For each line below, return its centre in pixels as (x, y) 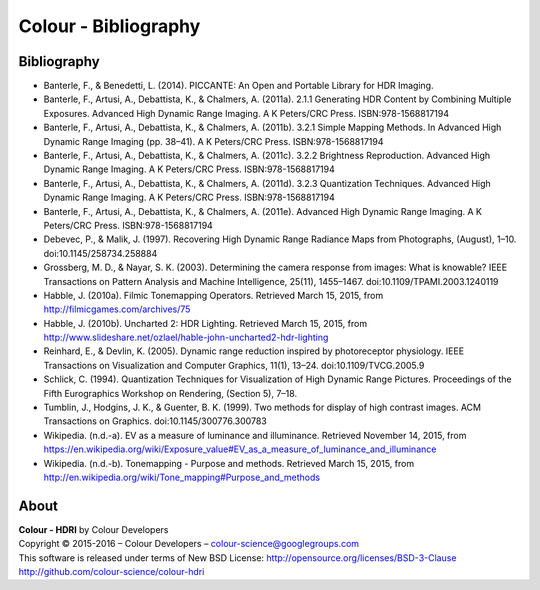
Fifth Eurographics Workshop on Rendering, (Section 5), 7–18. (170, 393)
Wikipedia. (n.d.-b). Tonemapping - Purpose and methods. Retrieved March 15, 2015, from (229, 463)
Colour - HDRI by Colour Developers (93, 529)
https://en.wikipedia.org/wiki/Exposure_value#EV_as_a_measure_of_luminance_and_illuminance (240, 449)
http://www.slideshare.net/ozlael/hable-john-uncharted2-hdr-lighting (186, 337)
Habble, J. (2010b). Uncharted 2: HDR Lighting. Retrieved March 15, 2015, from (205, 323)
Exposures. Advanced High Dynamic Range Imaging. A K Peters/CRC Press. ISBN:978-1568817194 (246, 113)
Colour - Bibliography (109, 26)
